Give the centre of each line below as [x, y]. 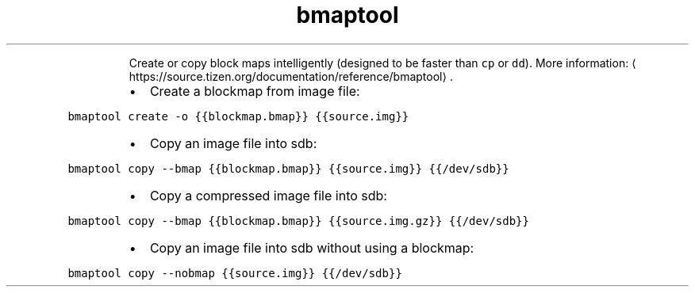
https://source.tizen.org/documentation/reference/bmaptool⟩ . [291, 76]
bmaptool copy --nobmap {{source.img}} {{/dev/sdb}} [235, 273]
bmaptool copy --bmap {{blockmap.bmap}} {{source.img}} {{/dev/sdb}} [288, 168]
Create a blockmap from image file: [255, 91]
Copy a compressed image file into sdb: [268, 195]
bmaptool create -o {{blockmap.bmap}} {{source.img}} [238, 116]
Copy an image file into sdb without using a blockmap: [312, 247]
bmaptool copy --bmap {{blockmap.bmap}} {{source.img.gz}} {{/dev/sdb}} [298, 221]
